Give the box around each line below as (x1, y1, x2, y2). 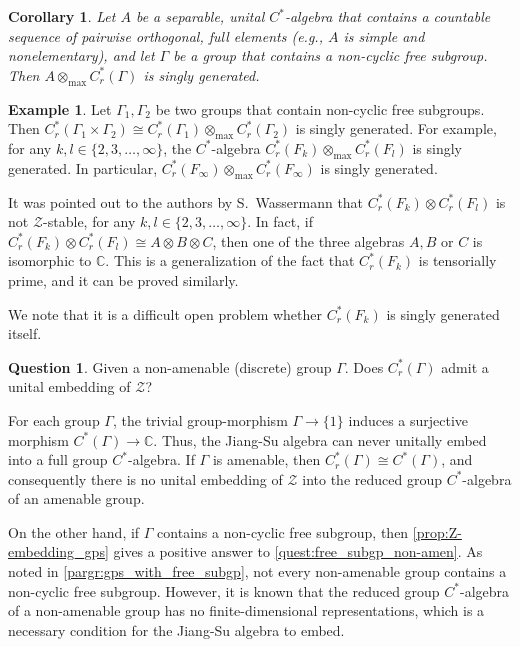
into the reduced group (302, 468, 442, 489)
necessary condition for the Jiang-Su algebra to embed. (8, 619, 345, 640)
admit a (441, 356, 489, 377)
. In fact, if (247, 211, 313, 232)
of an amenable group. (8, 488, 145, 509)
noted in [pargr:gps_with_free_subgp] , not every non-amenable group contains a (8, 561, 507, 582)
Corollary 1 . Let (8, 6, 116, 26)
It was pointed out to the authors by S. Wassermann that (8, 191, 364, 212)
